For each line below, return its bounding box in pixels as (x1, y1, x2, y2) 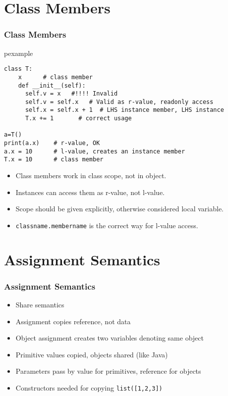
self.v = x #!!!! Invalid (25, 90, 118, 98)
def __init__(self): (18, 82, 86, 89)
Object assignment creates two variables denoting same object (15, 333, 204, 343)
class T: (4, 65, 33, 73)
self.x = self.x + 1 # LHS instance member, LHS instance (25, 106, 224, 114)
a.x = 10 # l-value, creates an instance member (4, 148, 185, 155)
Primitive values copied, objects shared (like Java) (15, 349, 168, 359)
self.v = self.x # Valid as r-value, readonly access (25, 98, 214, 105)
